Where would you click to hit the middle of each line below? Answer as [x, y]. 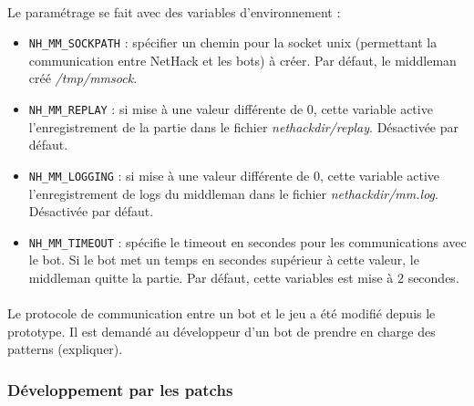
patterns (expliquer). [65, 349]
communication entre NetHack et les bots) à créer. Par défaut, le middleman [242, 60]
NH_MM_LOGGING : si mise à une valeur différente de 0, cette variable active [234, 175]
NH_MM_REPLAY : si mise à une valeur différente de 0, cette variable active [231, 109]
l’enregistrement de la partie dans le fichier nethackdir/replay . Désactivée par [243, 126]
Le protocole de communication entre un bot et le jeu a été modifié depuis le [222, 313]
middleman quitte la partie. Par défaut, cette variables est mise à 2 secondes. [244, 277]
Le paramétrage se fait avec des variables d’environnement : [174, 11]
